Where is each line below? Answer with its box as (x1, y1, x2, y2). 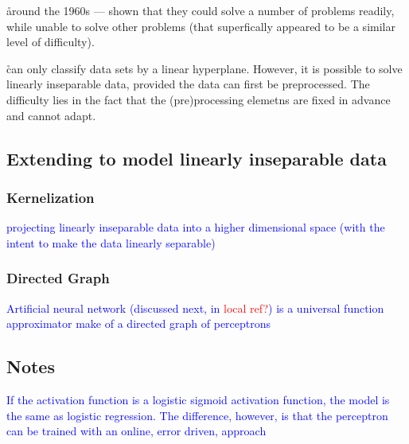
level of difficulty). (6, 33, 95, 50)
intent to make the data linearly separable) (6, 234, 216, 251)
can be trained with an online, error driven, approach (6, 423, 267, 439)
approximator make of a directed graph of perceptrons (6, 315, 271, 332)
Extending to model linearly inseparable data (6, 146, 387, 170)
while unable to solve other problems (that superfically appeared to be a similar (6, 18, 395, 34)
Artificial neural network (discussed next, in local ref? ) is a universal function (6, 299, 384, 316)
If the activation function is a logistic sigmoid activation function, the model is (6, 391, 390, 407)
